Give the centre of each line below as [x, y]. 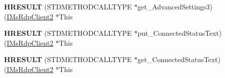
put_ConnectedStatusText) [180, 33]
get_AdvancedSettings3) [175, 6]
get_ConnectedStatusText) [179, 59]
